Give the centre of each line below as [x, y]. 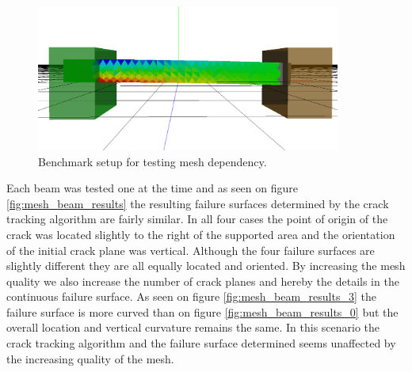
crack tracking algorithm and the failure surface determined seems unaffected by [201, 343]
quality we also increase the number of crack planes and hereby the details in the [203, 281]
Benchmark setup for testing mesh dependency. [153, 161]
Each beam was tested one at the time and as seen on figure [152, 188]
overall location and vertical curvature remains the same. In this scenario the [193, 327]
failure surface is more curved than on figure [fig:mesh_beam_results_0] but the [202, 311]
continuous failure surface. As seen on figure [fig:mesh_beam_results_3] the [191, 296]
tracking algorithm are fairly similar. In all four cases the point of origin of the [197, 219]
